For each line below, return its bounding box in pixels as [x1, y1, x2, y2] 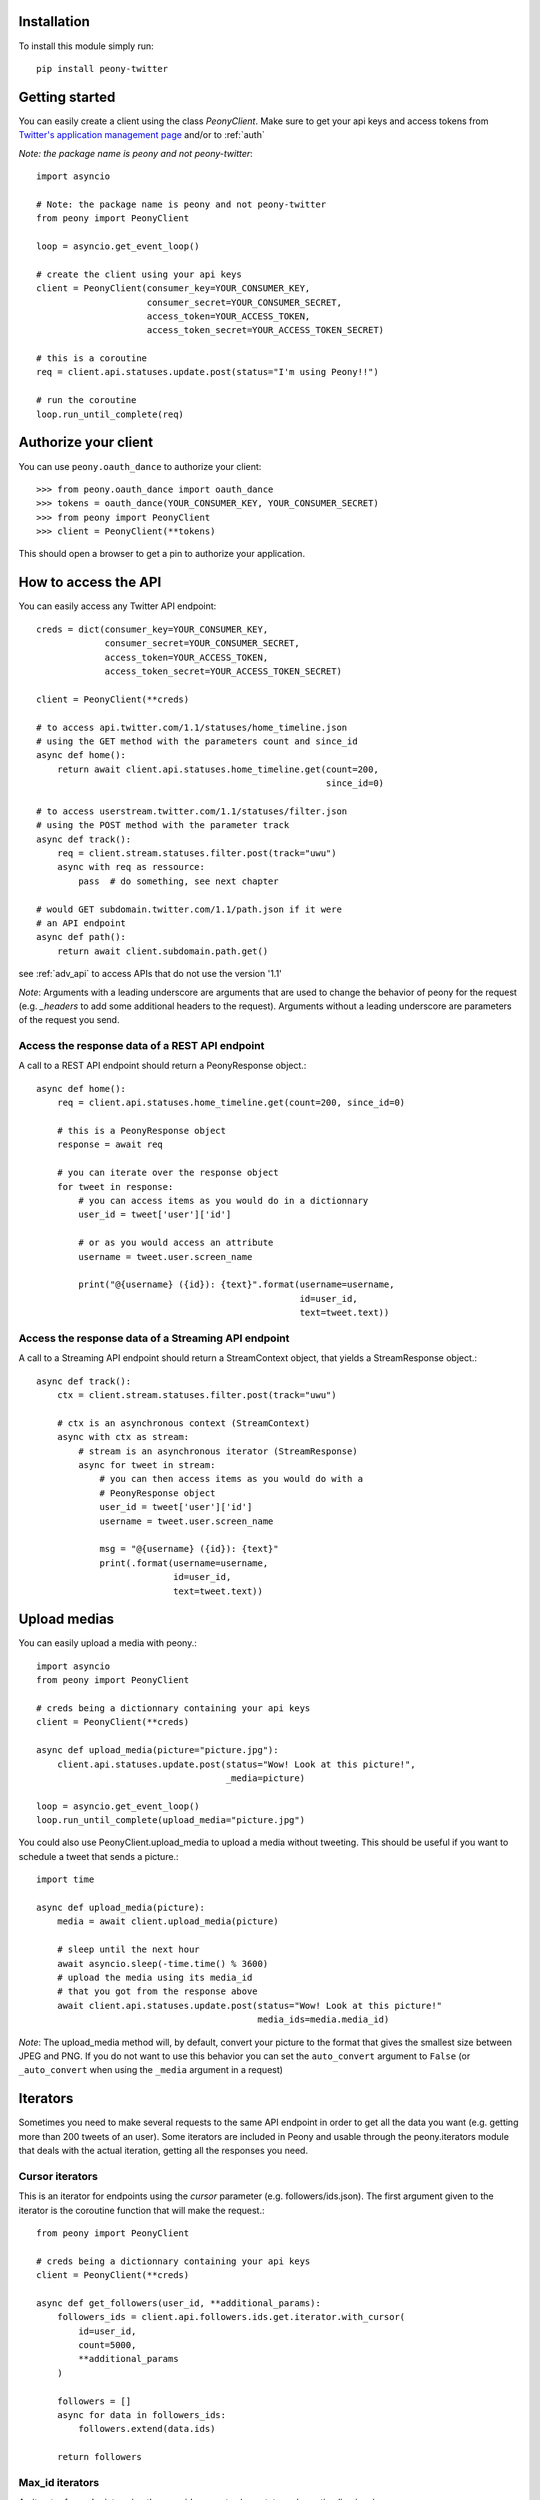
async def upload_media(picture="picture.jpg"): [36, 1745, 279, 1756]
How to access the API [18, 574, 162, 591]
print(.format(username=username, [99, 1557, 269, 1569]
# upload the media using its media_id [56, 1972, 253, 1983]
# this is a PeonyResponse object [56, 1125, 227, 1137]
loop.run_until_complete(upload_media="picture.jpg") [36, 1815, 305, 1826]
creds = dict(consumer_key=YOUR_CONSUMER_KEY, [36, 623, 269, 635]
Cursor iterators [18, 2169, 99, 2183]
